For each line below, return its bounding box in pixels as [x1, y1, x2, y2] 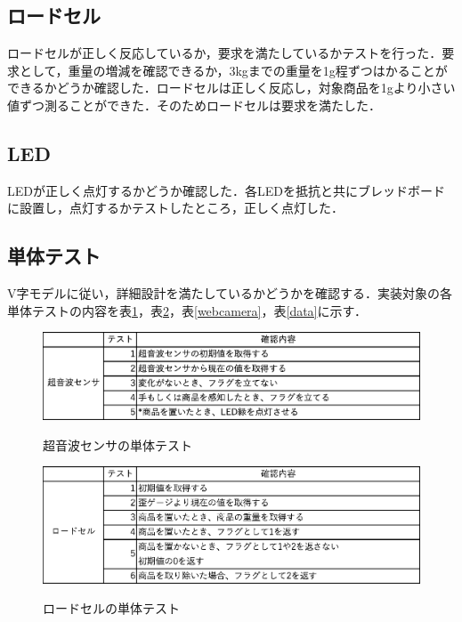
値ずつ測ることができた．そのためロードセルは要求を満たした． [7, 95, 381, 114]
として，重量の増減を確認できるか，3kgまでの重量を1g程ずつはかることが [19, 61, 448, 79]
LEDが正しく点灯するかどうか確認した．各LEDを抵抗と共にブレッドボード [7, 181, 445, 199]
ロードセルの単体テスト [43, 599, 180, 618]
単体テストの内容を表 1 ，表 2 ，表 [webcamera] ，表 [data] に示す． [7, 301, 367, 319]
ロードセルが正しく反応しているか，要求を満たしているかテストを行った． [7, 44, 442, 62]
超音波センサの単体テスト [43, 435, 192, 454]
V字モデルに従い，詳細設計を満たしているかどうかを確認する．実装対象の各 [7, 284, 453, 303]
